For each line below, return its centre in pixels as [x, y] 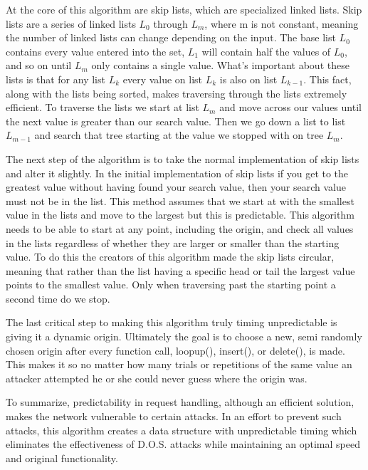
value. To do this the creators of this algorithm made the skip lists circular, [170, 257]
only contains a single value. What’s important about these [220, 65]
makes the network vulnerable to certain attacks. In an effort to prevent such [174, 416]
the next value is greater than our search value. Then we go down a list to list [176, 121]
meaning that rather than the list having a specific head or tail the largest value [180, 270]
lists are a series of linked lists [71, 23]
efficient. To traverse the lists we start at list [102, 107]
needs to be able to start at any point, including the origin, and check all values [180, 228]
